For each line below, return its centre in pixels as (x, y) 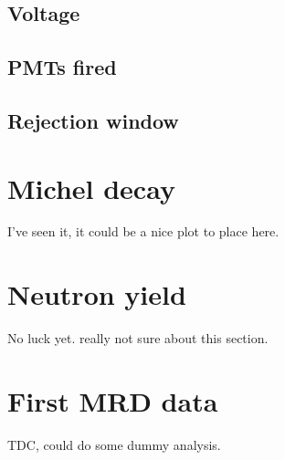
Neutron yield (97, 294)
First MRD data (113, 400)
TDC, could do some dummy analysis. (114, 444)
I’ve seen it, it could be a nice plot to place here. (143, 231)
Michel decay (91, 188)
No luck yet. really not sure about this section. (138, 338)
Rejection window (93, 120)
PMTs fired (62, 67)
